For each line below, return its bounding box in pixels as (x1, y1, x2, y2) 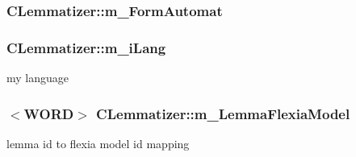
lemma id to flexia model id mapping (6, 134, 190, 151)
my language (6, 69, 69, 86)
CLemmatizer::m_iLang (6, 37, 166, 57)
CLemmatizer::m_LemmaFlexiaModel (96, 103, 350, 123)
